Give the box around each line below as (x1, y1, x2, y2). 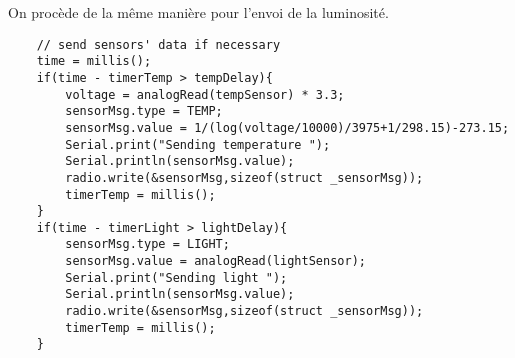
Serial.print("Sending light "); (65, 270, 288, 285)
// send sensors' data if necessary (36, 37, 281, 52)
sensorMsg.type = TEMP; (65, 104, 223, 119)
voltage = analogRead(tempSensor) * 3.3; (65, 87, 345, 102)
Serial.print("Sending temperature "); (65, 137, 331, 152)
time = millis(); (36, 54, 152, 69)
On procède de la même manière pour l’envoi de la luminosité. (8, 2, 389, 22)
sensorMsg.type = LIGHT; (65, 237, 230, 252)
